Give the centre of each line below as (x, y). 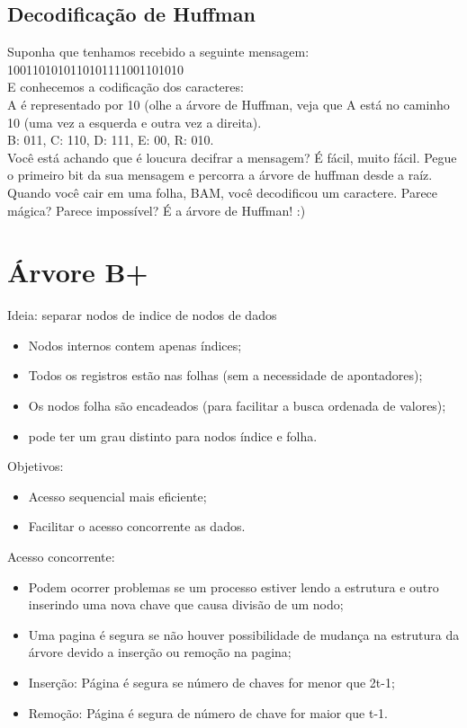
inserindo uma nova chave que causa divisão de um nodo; (186, 604)
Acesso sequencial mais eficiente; (117, 496)
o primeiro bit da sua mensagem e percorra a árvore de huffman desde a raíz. (220, 175)
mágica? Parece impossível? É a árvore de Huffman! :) (157, 210)
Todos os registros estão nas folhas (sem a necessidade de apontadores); (225, 375)
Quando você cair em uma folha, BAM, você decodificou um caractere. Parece (223, 192)
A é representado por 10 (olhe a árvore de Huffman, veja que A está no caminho (229, 104)
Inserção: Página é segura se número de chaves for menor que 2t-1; (211, 682)
